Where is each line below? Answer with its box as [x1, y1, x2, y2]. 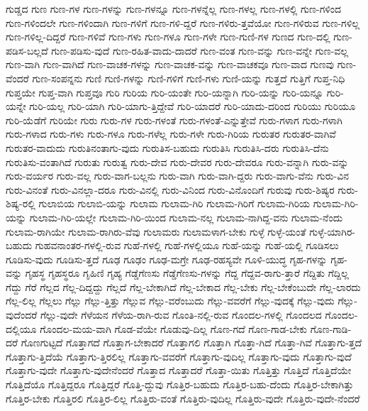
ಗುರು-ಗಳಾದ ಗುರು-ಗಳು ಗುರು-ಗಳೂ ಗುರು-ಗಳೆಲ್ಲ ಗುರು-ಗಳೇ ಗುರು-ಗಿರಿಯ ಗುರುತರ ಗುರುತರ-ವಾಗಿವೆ [6, 126, 336, 141]
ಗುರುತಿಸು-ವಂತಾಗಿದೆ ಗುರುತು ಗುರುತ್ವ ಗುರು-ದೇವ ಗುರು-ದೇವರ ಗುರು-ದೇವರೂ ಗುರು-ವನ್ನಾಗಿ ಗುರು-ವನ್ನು [6, 154, 349, 169]
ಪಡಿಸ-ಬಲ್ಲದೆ [6, 43, 48, 57]
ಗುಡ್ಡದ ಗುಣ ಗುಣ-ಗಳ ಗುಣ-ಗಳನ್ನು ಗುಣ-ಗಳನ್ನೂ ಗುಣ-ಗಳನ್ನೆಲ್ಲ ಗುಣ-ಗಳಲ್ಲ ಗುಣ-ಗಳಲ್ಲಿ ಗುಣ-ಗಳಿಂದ [6, 1, 342, 16]
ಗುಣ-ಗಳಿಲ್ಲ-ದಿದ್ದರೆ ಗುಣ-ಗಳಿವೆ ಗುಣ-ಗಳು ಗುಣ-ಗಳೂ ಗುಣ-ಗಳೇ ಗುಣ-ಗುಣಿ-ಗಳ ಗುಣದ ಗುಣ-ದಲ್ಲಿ [6, 29, 330, 44]
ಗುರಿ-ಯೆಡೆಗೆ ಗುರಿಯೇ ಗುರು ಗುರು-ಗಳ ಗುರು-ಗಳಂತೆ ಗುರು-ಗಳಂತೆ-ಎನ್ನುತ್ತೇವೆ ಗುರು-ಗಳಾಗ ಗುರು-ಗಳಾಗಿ [6, 112, 342, 127]
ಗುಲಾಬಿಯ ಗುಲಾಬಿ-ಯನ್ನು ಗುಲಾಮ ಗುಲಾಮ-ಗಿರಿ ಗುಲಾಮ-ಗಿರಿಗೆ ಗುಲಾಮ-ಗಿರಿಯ [38, 196, 311, 211]
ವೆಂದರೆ [6, 70, 29, 85]
